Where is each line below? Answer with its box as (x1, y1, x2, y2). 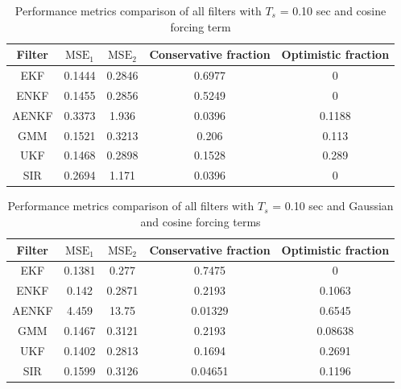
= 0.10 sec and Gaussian (272, 197, 394, 214)
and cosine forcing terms (140, 213, 261, 230)
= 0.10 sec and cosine (279, 2, 387, 19)
